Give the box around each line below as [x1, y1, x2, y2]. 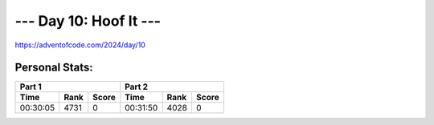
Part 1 [19, 81, 42, 92]
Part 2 [125, 81, 149, 92]
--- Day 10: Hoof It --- [14, 12, 161, 30]
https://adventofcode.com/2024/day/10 [14, 40, 146, 50]
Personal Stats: [14, 61, 94, 75]
